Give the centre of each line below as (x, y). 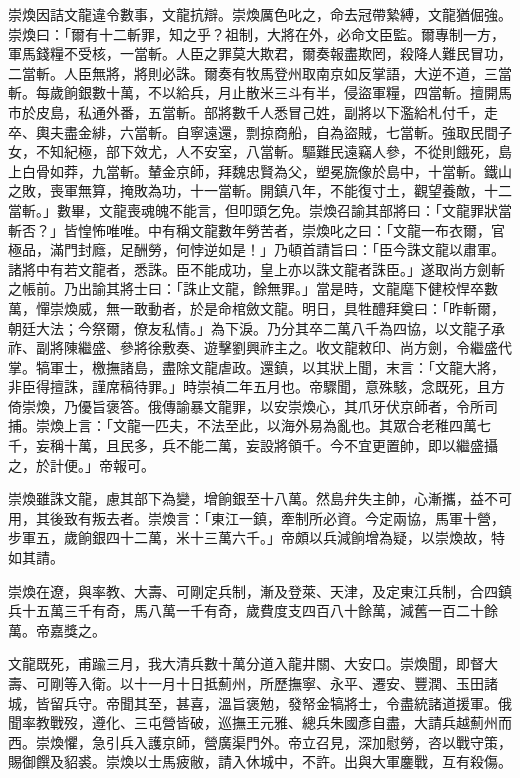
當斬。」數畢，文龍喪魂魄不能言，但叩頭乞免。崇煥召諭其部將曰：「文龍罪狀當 (260, 209)
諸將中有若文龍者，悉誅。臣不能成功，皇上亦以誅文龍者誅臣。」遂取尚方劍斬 (256, 268)
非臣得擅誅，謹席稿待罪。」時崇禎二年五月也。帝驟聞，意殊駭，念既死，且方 (256, 386)
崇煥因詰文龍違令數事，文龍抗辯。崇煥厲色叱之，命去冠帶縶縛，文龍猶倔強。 (260, 14)
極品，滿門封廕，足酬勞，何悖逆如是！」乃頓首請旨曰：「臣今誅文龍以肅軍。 (256, 249)
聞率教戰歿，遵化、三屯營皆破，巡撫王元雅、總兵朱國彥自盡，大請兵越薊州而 (260, 722)
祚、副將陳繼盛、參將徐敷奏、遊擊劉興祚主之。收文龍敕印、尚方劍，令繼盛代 (260, 347)
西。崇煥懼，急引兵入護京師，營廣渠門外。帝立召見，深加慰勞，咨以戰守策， (260, 741)
